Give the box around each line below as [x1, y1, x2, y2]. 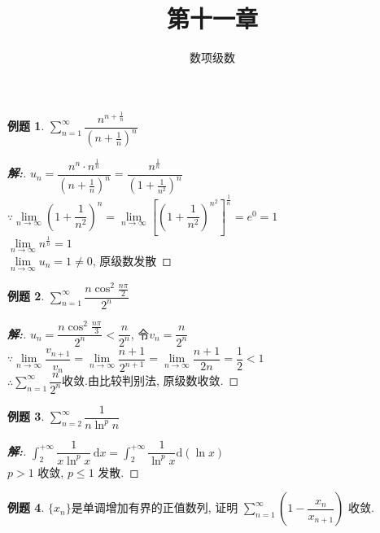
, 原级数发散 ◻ [92, 252, 172, 269]
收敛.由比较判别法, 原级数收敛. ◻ [62, 372, 239, 389]
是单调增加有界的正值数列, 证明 [71, 499, 238, 516]
